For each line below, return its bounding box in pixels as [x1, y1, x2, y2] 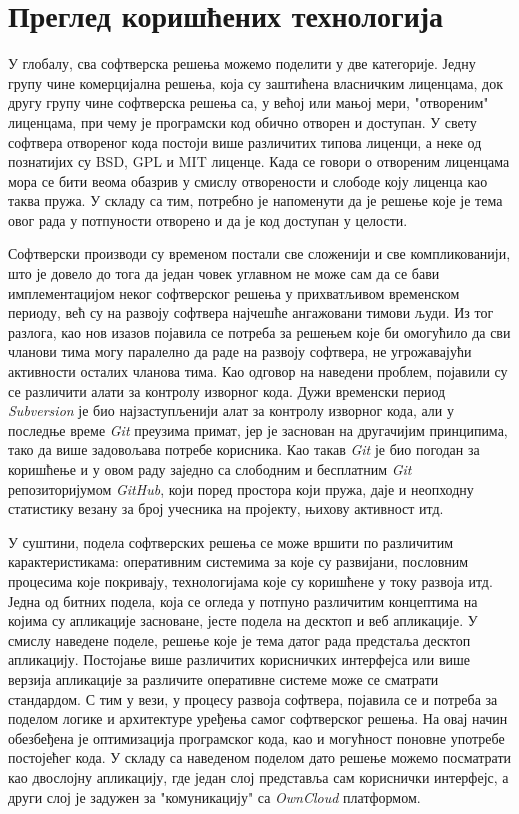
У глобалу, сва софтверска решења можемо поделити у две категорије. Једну [8, 53, 476, 74]
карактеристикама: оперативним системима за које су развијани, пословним [8, 551, 469, 572]
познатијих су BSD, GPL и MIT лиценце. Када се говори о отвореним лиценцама [8, 151, 510, 172]
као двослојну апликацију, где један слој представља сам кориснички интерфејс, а [8, 766, 509, 787]
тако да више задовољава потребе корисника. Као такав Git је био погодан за [8, 439, 480, 460]
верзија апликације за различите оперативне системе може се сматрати [8, 668, 439, 689]
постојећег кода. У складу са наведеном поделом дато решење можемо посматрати [8, 747, 512, 768]
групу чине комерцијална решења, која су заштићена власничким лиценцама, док [8, 72, 503, 93]
